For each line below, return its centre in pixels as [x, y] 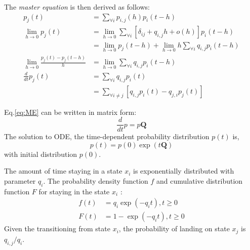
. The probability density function [96, 180]
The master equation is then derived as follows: [77, 7]
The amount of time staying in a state [63, 171]
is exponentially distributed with [183, 171]
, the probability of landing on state [174, 228]
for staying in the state [74, 191]
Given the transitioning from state [57, 228]
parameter [20, 180]
